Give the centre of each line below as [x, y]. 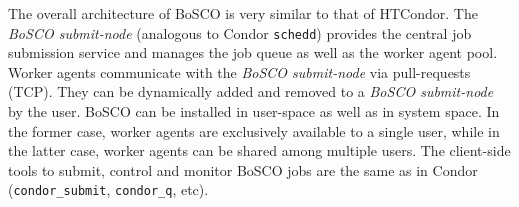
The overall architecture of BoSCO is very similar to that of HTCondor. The [243, 13]
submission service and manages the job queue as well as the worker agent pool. [253, 52]
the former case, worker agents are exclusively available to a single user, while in [254, 130]
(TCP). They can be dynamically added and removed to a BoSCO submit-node [251, 91]
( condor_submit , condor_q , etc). [108, 189]
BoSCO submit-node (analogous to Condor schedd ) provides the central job [240, 32]
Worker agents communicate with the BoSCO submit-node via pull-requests [239, 71]
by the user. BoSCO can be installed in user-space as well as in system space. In [254, 111]
